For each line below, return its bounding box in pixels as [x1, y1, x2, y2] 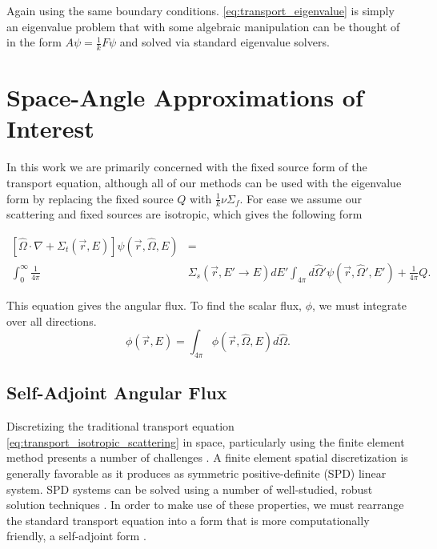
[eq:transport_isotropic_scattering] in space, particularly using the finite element [6, 433, 405, 450]
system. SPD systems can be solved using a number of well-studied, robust [6, 480, 373, 497]
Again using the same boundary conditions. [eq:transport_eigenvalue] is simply [6, 2, 395, 18]
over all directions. [6, 312, 97, 329]
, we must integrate [312, 297, 407, 313]
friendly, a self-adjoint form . [6, 527, 146, 544]
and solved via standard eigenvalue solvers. [119, 34, 330, 50]
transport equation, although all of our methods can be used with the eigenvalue [6, 174, 402, 190]
